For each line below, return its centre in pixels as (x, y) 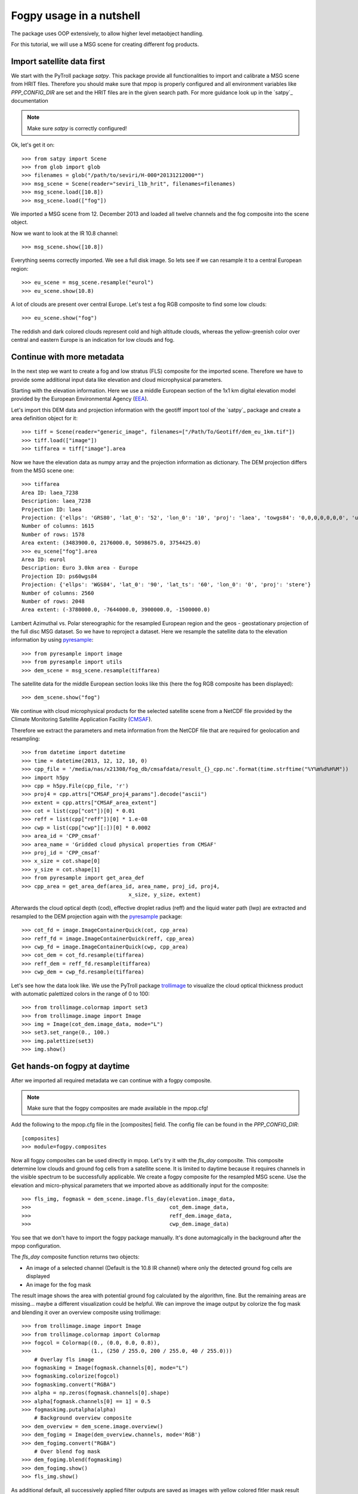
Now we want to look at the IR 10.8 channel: (65, 233)
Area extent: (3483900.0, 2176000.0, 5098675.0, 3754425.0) (111, 543)
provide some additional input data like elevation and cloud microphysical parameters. (117, 379)
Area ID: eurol (44, 559)
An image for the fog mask (59, 1284)
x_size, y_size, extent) (165, 894)
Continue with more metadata (68, 357)
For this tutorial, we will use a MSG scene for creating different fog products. (105, 44)
